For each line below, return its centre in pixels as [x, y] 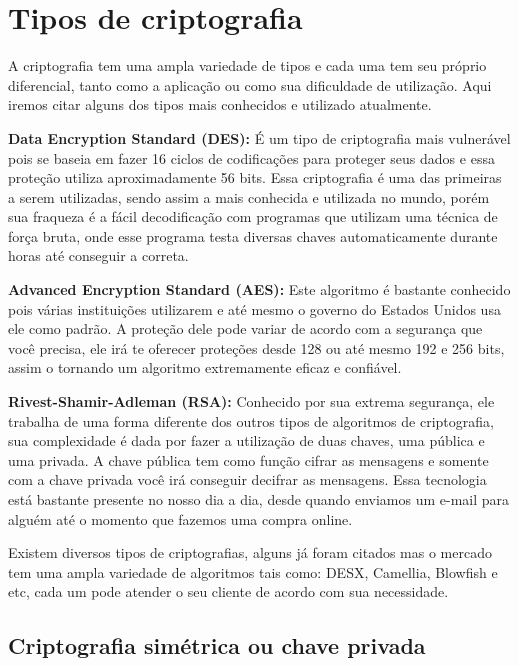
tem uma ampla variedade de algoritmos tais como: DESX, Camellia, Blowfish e [253, 571]
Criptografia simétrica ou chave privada [217, 645]
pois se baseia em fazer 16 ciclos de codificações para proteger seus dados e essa [251, 157]
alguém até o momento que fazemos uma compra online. [180, 518]
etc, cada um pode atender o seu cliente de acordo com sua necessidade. [228, 591]
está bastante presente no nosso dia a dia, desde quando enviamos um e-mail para [259, 499]
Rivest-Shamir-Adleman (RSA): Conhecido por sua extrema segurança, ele [251, 401]
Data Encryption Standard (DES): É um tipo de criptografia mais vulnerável [259, 137]
